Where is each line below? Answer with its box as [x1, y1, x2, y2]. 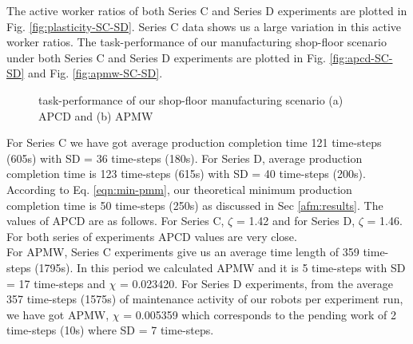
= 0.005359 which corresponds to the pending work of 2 [123, 306, 396, 322]
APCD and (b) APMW [38, 107, 153, 124]
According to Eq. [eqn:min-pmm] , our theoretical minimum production [6, 180, 352, 197]
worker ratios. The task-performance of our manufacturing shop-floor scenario [6, 34, 387, 50]
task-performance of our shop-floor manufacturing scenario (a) [38, 91, 344, 108]
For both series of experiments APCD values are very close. [6, 227, 297, 244]
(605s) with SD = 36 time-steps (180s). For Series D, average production [6, 149, 363, 166]
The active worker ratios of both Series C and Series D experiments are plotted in [6, 2, 407, 18]
